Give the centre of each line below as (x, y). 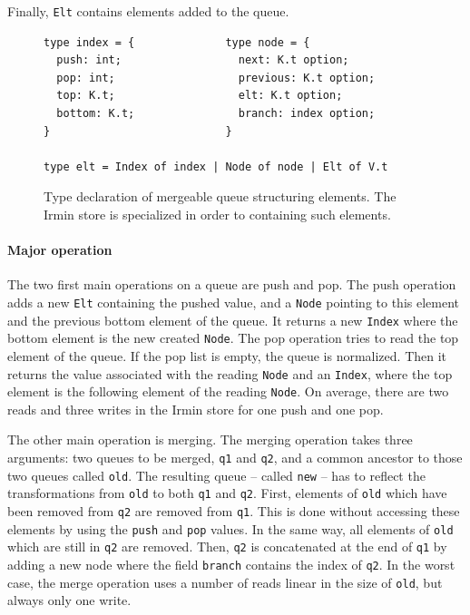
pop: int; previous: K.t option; (216, 78)
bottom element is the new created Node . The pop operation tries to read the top (233, 338)
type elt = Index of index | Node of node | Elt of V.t (216, 166)
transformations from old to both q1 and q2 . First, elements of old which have (227, 493)
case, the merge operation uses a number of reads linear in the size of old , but (225, 582)
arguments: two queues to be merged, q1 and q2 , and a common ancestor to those (235, 458)
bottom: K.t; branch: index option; (216, 114)
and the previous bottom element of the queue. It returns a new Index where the (233, 320)
